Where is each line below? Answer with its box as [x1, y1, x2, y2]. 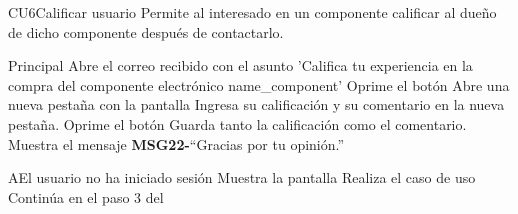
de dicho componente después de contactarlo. [8, 21, 284, 42]
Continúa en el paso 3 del [8, 186, 164, 207]
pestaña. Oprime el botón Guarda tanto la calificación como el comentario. [8, 113, 467, 134]
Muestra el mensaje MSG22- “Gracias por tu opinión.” [8, 133, 345, 154]
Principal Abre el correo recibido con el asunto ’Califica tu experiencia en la [8, 55, 473, 76]
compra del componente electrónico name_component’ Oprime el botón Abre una [8, 74, 510, 95]
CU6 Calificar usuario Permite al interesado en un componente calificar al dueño [8, 2, 497, 22]
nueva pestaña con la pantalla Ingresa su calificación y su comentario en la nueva [8, 94, 505, 115]
